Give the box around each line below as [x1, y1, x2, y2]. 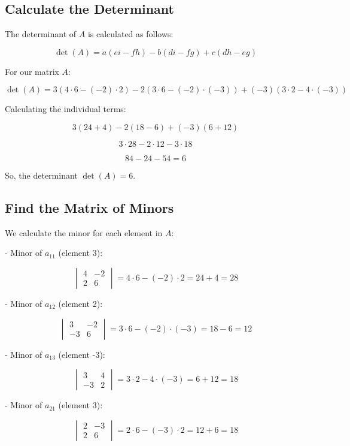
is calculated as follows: [87, 28, 174, 40]
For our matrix [5, 65, 59, 77]
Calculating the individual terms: [5, 103, 126, 115]
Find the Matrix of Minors [5, 198, 174, 216]
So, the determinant [5, 168, 78, 181]
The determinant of [5, 28, 77, 40]
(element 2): [58, 297, 103, 309]
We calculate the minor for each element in [5, 226, 163, 239]
